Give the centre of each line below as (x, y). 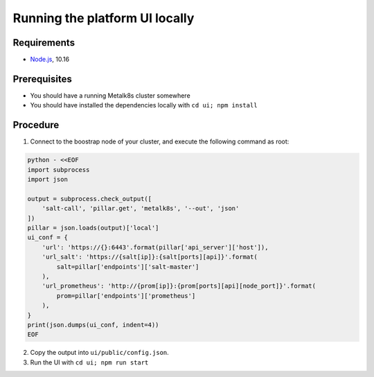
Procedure (36, 125)
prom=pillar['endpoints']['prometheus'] (126, 296)
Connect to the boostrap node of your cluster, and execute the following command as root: (160, 141)
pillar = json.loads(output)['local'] (93, 228)
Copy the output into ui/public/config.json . (99, 353)
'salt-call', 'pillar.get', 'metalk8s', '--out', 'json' (141, 209)
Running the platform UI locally (104, 18)
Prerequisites (42, 79)
